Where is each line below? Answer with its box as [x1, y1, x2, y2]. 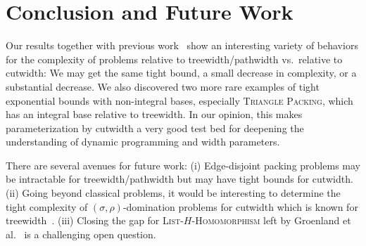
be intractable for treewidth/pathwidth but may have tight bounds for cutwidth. [6, 171, 353, 186]
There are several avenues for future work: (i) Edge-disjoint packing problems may [6, 157, 360, 172]
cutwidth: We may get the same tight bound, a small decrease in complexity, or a [6, 65, 357, 80]
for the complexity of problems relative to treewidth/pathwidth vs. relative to [6, 51, 343, 66]
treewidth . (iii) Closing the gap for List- [6, 213, 184, 228]
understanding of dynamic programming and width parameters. [6, 134, 280, 149]
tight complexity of [6, 199, 88, 214]
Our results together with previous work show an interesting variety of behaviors [6, 38, 358, 53]
